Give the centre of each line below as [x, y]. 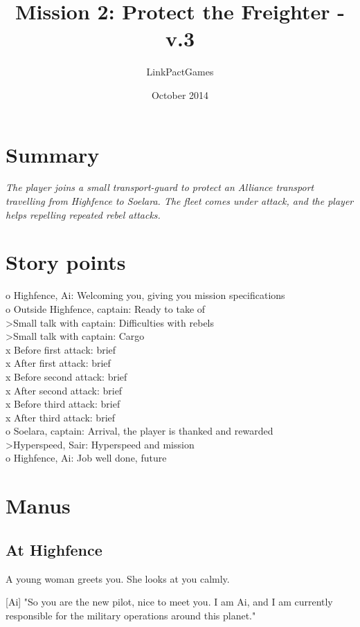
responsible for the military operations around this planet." [131, 615]
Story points [66, 262]
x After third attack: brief [61, 417]
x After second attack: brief [64, 390]
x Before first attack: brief [61, 349]
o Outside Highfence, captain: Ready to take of [106, 308]
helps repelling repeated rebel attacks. [83, 214]
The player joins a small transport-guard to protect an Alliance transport [160, 187]
